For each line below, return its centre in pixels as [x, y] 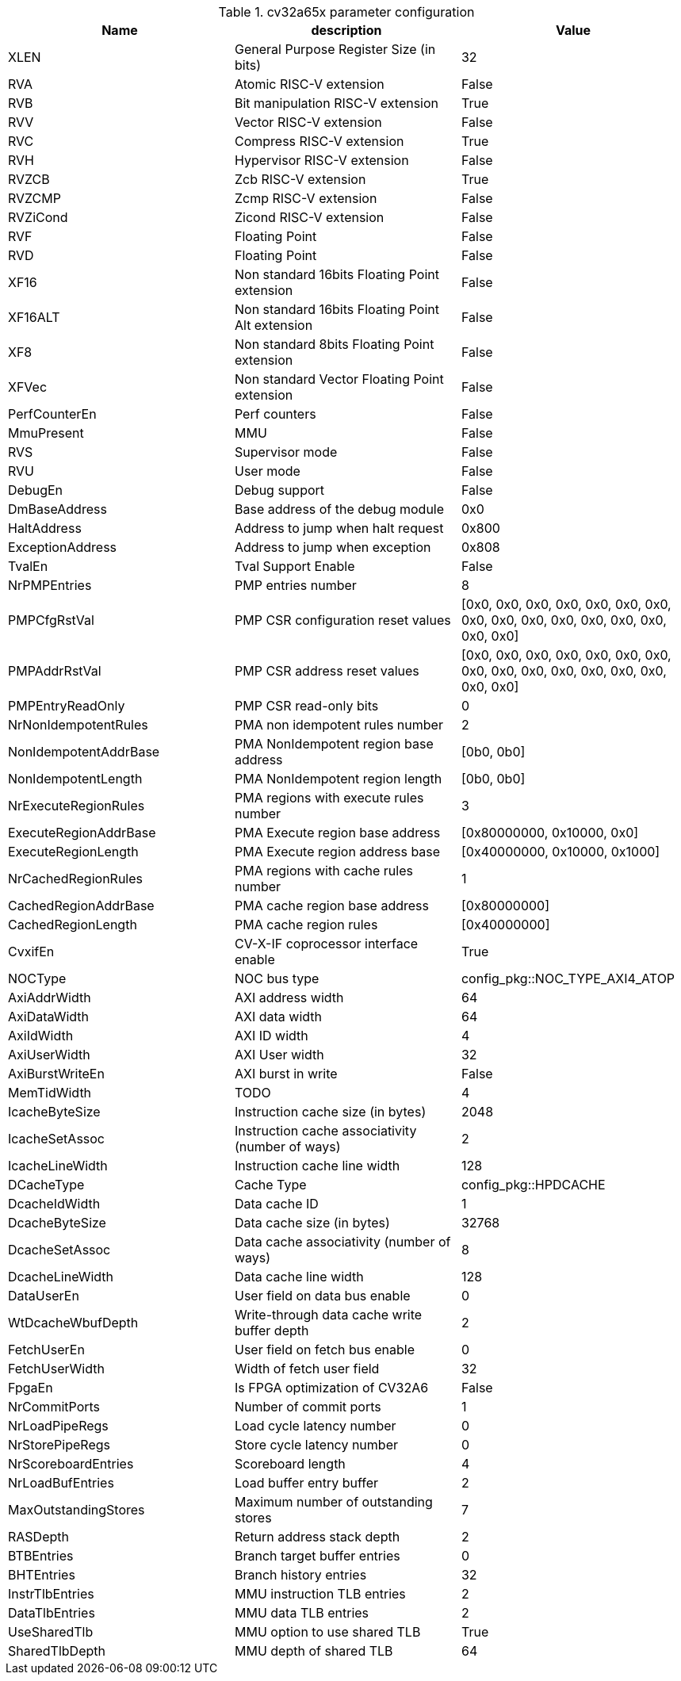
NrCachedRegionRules [76, 879]
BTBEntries [41, 1556]
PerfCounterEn [52, 414]
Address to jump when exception [333, 547]
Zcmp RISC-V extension [306, 198]
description [346, 30]
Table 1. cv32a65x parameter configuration [346, 12]
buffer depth [272, 1331]
